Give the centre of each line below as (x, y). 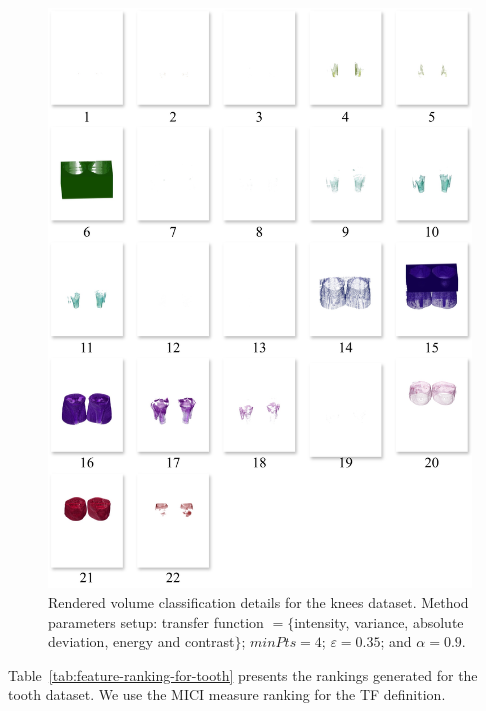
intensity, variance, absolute (379, 621)
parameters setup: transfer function (156, 621)
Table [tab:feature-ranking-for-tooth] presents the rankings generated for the (243, 674)
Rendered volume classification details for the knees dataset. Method (258, 602)
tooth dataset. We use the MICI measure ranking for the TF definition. (227, 694)
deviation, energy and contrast (141, 641)
